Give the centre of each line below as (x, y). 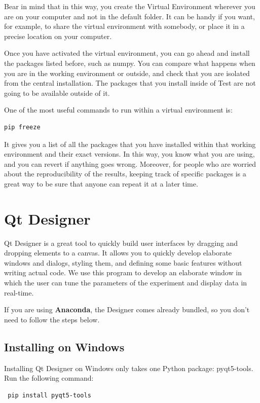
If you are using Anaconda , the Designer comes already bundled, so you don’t (127, 309)
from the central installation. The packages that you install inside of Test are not (130, 83)
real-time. (19, 292)
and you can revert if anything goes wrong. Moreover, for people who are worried (130, 163)
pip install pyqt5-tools (49, 395)
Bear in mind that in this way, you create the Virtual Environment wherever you (130, 6)
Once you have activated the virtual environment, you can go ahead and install (127, 53)
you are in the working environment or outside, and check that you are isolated (127, 73)
